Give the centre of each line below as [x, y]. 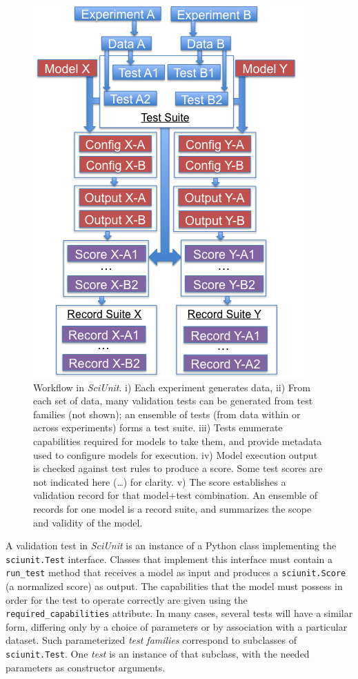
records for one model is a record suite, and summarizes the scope [172, 508]
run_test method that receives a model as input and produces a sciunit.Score [176, 572]
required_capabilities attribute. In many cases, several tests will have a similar [179, 613]
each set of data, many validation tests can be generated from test [173, 401]
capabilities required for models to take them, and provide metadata [178, 441]
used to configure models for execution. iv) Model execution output [176, 454]
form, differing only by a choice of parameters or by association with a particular [177, 626]
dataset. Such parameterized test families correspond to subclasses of [151, 640]
